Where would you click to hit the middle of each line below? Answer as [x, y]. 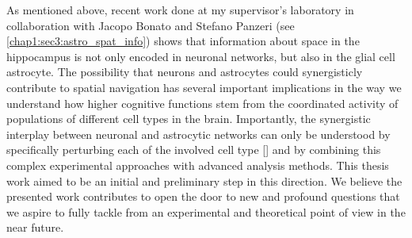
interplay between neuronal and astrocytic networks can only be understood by [198, 134]
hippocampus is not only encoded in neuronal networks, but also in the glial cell [201, 56]
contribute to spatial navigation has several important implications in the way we [204, 87]
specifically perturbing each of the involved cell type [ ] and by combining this [194, 150]
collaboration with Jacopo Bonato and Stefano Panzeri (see [151, 25]
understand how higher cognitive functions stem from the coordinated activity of [202, 103]
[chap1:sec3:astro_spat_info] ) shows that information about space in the [183, 41]
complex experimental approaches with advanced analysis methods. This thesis [198, 165]
